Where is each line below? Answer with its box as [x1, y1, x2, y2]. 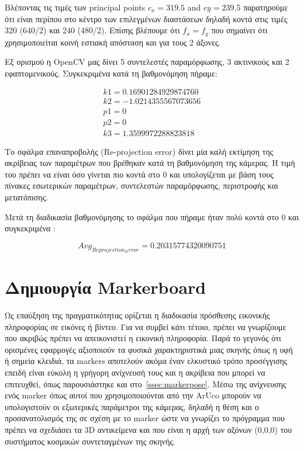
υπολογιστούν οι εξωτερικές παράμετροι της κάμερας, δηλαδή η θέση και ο [5, 400, 259, 412]
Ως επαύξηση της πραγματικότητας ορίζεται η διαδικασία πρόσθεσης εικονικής [5, 309, 270, 321]
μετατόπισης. [5, 190, 49, 203]
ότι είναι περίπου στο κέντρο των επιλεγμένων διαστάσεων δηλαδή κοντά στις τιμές [5, 12, 288, 25]
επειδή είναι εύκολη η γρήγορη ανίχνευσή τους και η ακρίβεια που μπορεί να [5, 366, 265, 379]
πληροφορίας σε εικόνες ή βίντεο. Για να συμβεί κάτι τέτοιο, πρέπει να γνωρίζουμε [5, 320, 286, 332]
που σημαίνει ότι [211, 24, 268, 36]
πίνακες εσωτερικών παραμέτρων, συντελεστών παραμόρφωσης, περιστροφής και [5, 179, 278, 192]
